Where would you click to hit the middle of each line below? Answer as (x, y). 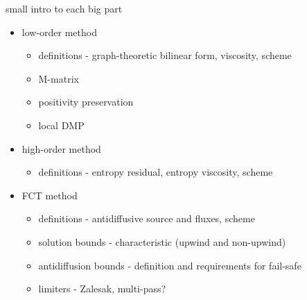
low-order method (59, 32)
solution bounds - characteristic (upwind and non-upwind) (162, 241)
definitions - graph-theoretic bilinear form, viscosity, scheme (165, 55)
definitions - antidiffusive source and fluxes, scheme (147, 218)
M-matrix (59, 78)
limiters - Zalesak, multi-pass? (102, 289)
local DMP (61, 125)
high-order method (61, 148)
